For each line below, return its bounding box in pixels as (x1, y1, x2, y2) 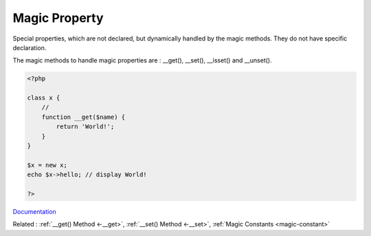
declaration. (12, 43, 47, 51)
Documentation (12, 207, 56, 215)
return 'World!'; (56, 123, 115, 130)
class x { (27, 94, 60, 102)
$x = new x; (27, 161, 68, 169)
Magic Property (12, 10, 104, 25)
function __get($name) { (41, 113, 126, 121)
